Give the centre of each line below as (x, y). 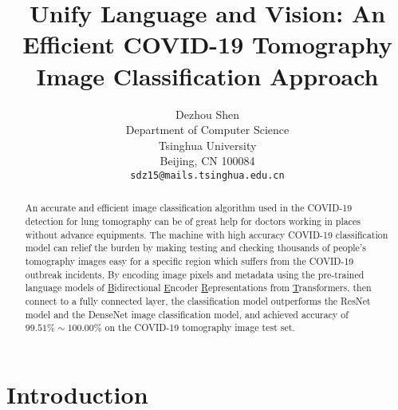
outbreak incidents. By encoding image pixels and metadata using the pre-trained (195, 274)
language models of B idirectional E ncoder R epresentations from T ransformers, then (198, 288)
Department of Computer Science (207, 130)
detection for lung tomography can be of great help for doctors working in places (193, 221)
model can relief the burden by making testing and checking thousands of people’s (195, 248)
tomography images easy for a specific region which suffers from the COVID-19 (189, 260)
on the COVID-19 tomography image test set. (200, 327)
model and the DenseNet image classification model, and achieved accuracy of (187, 314)
